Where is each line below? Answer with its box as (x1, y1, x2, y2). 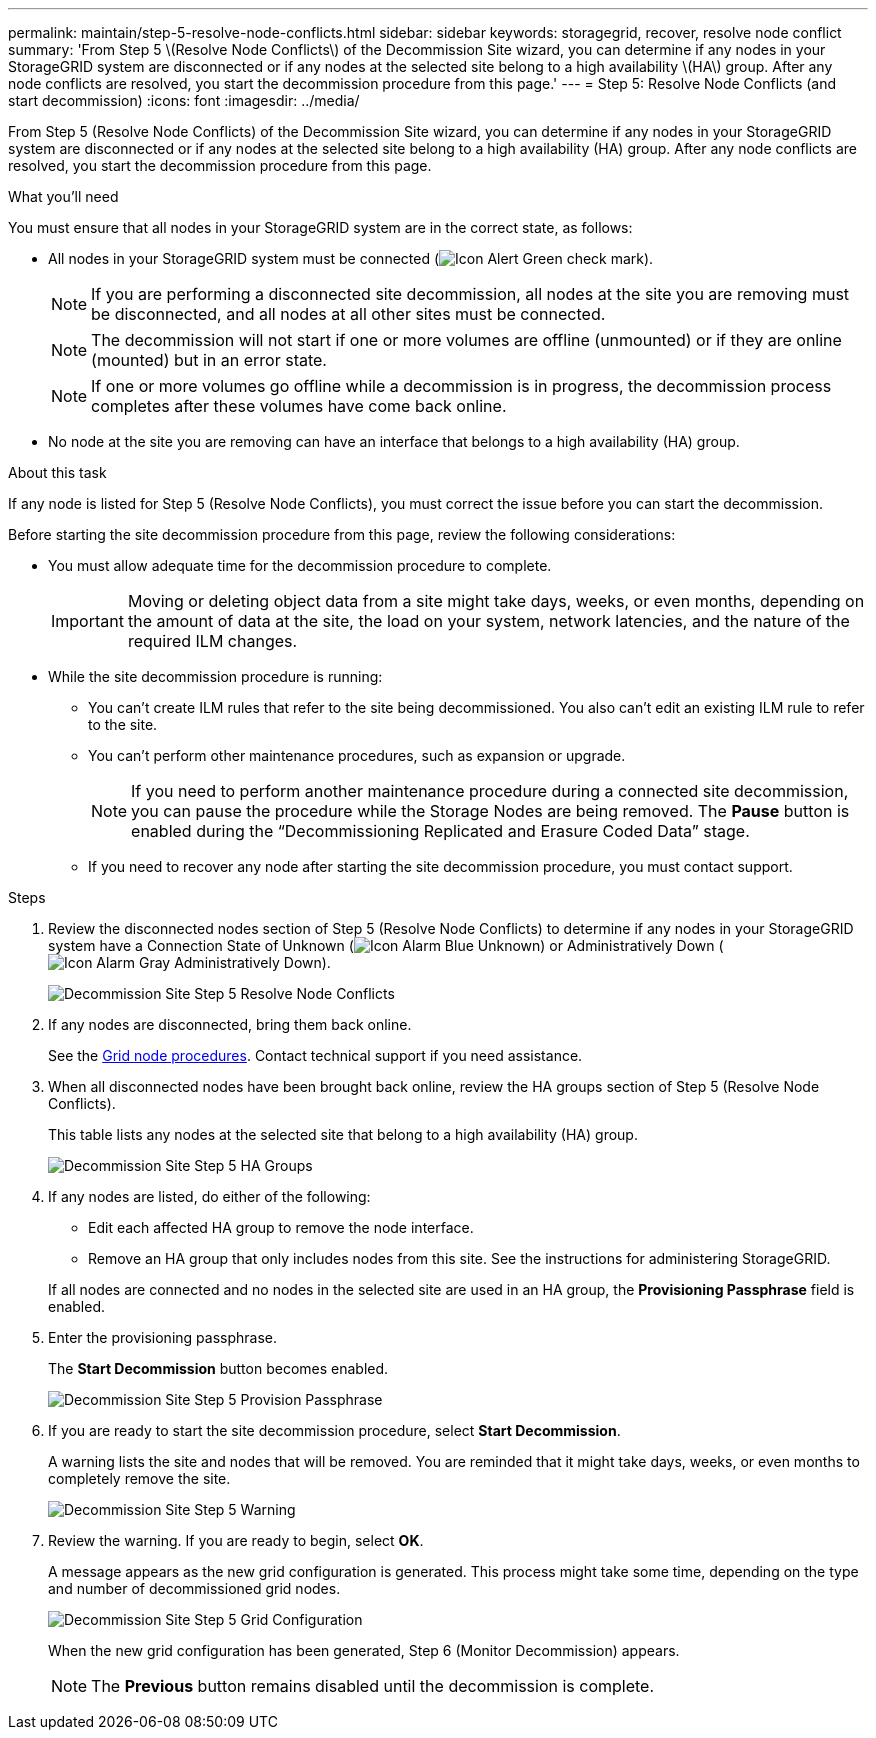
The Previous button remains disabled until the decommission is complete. (91, 1676, 655, 1696)
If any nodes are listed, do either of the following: (48, 1188, 371, 1205)
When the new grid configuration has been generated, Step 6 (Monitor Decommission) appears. (48, 1642, 680, 1659)
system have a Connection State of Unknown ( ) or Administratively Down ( (48, 937, 724, 954)
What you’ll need (8, 188, 119, 205)
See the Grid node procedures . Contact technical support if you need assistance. (48, 1047, 583, 1064)
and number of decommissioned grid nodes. (48, 1580, 341, 1597)
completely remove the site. (48, 1470, 231, 1487)
